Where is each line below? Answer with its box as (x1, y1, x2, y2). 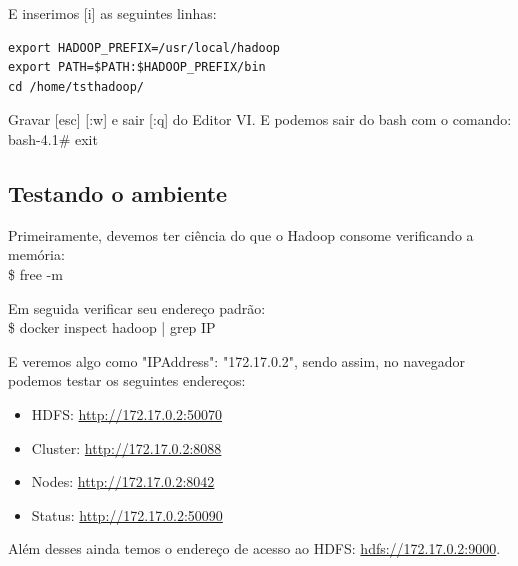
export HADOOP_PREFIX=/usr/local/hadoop (8, 40, 281, 55)
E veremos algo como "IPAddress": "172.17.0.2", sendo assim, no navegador (8, 350, 466, 371)
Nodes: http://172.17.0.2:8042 (31, 471, 215, 492)
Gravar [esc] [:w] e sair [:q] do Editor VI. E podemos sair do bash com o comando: (8, 109, 512, 130)
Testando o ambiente (8, 177, 228, 208)
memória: (8, 244, 65, 265)
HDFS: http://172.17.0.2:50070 (31, 403, 223, 424)
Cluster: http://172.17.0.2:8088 (31, 437, 222, 458)
